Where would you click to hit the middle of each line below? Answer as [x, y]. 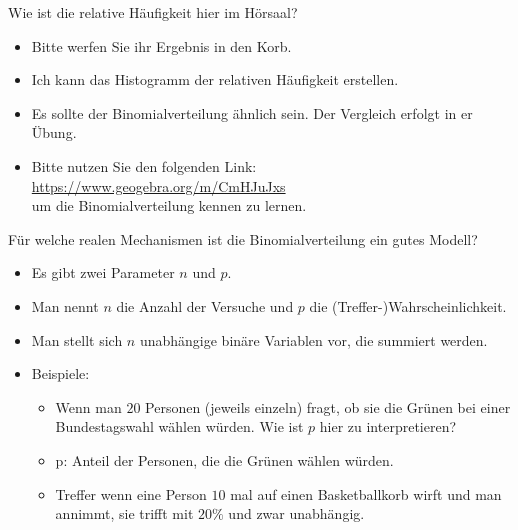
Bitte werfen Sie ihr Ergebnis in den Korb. [161, 45]
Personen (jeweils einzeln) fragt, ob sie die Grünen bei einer [328, 406]
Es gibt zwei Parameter [103, 272]
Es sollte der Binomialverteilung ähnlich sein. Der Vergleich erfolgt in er [252, 112]
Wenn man [88, 406]
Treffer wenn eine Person [131, 493]
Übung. [54, 132]
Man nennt [65, 305]
